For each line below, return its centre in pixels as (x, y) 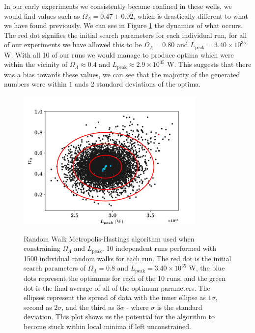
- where (138, 307)
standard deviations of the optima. (149, 84)
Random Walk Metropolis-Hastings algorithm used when (109, 238)
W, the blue (207, 268)
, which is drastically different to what (191, 15)
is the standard (180, 307)
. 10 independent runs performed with (159, 248)
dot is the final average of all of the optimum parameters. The (117, 288)
